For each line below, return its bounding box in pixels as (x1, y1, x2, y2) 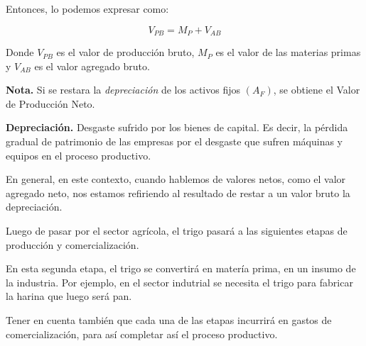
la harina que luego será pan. (6, 289, 132, 303)
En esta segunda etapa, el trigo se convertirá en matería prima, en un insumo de (6, 261, 356, 276)
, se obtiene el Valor (273, 82, 360, 97)
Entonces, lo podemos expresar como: (6, 1, 169, 16)
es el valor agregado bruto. (34, 58, 150, 73)
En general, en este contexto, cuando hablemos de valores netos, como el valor (6, 172, 346, 186)
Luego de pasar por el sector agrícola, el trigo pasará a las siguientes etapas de (6, 223, 348, 238)
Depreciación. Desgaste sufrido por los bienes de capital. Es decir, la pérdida (6, 120, 348, 135)
